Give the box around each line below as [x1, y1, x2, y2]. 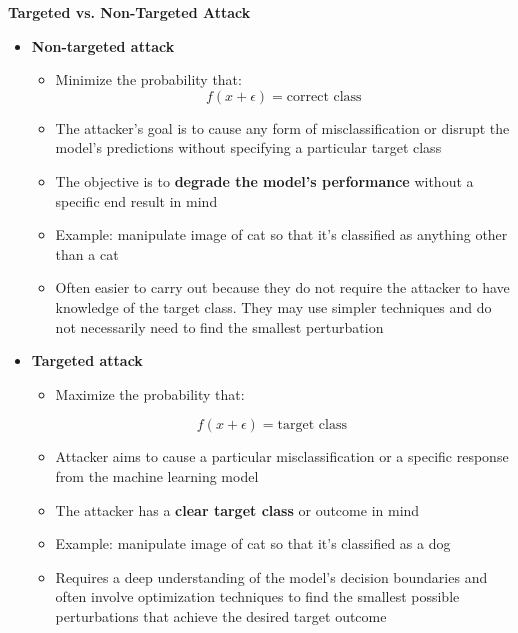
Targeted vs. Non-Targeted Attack [8, 2, 251, 22]
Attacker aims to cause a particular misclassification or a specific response [55, 446, 509, 467]
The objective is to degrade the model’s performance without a [55, 170, 474, 191]
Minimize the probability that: [55, 69, 242, 90]
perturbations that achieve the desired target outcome [55, 605, 387, 626]
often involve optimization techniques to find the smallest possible [55, 586, 460, 607]
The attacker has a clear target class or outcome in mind [55, 499, 420, 520]
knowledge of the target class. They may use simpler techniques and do [55, 296, 492, 317]
